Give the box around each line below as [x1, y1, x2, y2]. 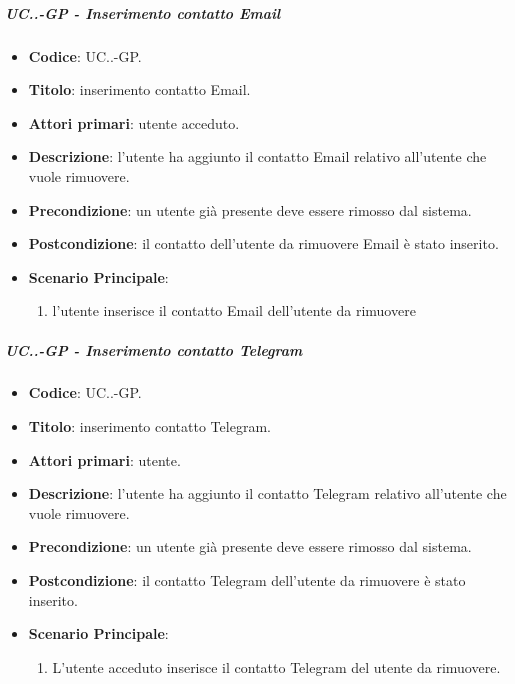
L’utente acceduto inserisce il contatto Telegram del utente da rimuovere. [52, 656, 501, 677]
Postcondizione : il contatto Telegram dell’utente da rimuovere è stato [28, 570, 466, 591]
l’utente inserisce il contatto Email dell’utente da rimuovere [52, 300, 416, 321]
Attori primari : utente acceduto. [28, 112, 240, 133]
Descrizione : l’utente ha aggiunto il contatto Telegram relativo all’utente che [28, 483, 507, 504]
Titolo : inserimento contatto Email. [28, 79, 251, 100]
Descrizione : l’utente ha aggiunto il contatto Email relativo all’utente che [28, 146, 487, 167]
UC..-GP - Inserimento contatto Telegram [5, 339, 303, 360]
